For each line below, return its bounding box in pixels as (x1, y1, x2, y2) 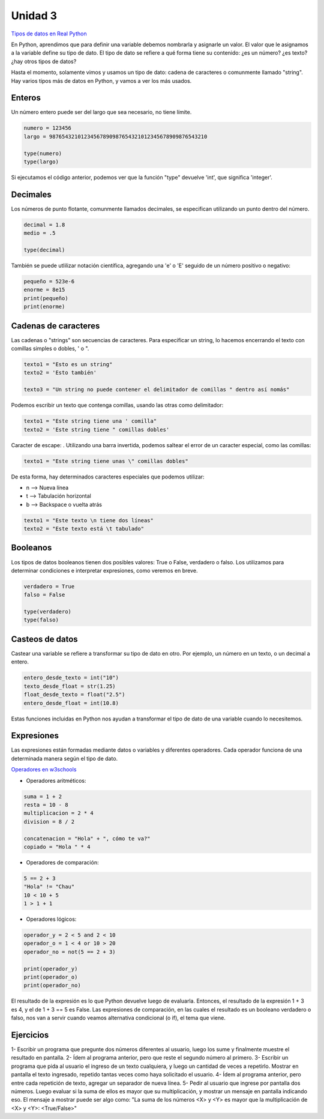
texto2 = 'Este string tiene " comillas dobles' (23, 426, 170, 433)
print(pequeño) (23, 295, 68, 301)
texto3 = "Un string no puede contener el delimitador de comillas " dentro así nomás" (23, 386, 290, 393)
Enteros (11, 93, 41, 103)
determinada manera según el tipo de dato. (11, 755, 118, 762)
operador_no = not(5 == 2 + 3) (23, 949, 116, 955)
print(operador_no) (23, 982, 81, 989)
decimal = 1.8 (23, 221, 65, 228)
